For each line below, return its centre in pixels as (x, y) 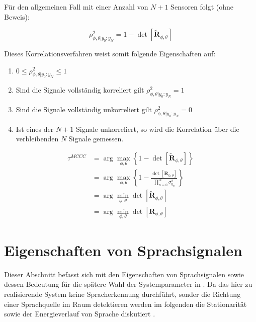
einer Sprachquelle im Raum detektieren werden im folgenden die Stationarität (125, 304)
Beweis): (17, 16)
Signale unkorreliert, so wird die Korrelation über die (157, 129)
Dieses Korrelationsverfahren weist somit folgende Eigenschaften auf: (110, 53)
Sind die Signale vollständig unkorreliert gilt (84, 109)
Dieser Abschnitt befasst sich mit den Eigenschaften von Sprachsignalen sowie (124, 274)
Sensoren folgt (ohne (202, 7)
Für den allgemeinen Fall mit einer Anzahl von (76, 7)
